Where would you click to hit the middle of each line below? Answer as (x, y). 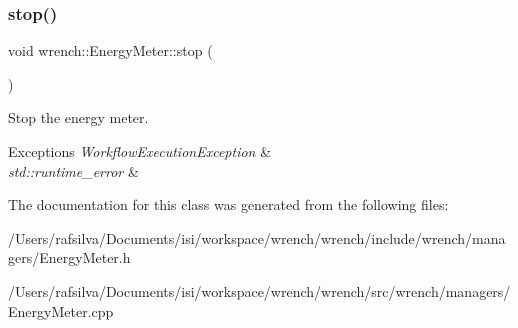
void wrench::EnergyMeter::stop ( (110, 50)
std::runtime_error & (73, 170)
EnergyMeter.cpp (61, 310)
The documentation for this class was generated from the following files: (228, 204)
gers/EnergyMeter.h (69, 257)
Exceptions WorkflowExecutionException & (140, 151)
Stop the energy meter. (78, 117)
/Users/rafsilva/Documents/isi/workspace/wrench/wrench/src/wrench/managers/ (259, 290)
